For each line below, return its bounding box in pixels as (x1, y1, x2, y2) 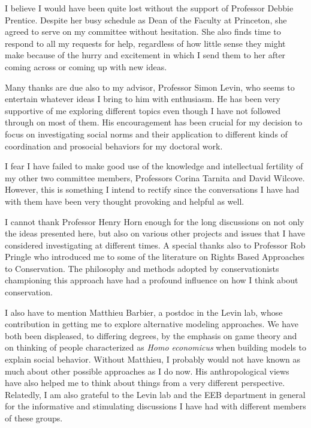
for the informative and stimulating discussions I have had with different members (5, 400, 306, 412)
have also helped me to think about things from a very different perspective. (5, 376, 285, 389)
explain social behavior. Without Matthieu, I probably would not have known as (5, 353, 301, 366)
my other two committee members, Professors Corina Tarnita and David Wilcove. (5, 171, 305, 184)
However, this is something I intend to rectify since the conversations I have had (5, 183, 300, 196)
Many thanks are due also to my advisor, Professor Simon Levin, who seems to (5, 80, 295, 93)
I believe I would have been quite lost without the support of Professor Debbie (5, 2, 294, 14)
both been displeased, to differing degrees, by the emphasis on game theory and (5, 329, 297, 342)
